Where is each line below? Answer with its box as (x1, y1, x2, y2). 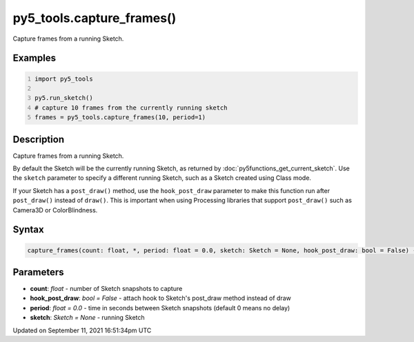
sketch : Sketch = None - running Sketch (30, 314, 145, 322)
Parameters (12, 266, 64, 278)
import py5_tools (34, 74, 93, 83)
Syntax (12, 224, 44, 236)
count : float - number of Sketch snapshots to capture (30, 285, 183, 293)
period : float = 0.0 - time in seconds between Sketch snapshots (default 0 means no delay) (30, 303, 290, 312)
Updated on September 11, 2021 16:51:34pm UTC (12, 326, 152, 334)
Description (12, 133, 65, 145)
